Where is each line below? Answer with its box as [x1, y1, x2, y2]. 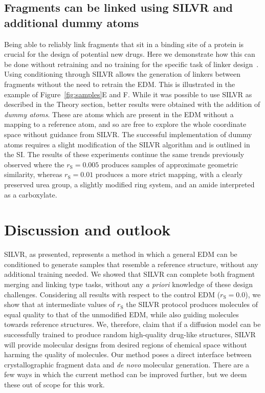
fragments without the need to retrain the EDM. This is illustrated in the [4, 78, 235, 89]
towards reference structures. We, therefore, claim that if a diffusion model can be [4, 319, 261, 330]
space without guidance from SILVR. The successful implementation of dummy [4, 128, 252, 139]
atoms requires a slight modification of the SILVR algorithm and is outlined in [4, 139, 250, 149]
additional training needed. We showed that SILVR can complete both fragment [4, 269, 255, 279]
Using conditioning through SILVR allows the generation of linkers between [4, 69, 240, 79]
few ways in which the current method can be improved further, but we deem [4, 369, 247, 380]
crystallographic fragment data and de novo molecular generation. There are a [4, 359, 249, 369]
